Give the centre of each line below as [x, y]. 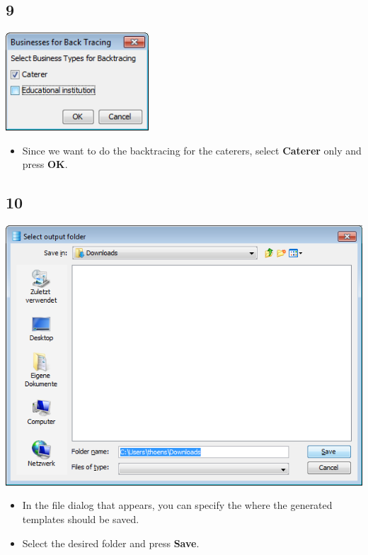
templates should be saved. [81, 518]
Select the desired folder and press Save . [111, 543]
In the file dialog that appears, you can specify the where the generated [177, 505]
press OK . [45, 164]
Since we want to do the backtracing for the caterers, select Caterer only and [192, 150]
